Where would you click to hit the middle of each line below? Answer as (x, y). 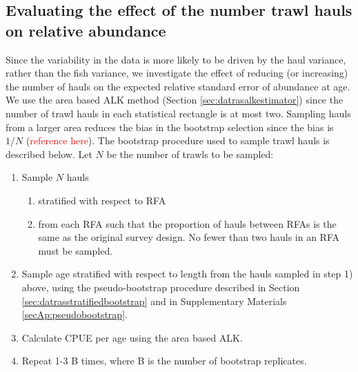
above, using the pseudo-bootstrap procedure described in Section (161, 287)
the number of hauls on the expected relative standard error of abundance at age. (178, 86)
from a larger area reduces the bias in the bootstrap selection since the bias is (170, 127)
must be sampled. (76, 250)
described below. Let (49, 154)
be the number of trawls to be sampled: (190, 154)
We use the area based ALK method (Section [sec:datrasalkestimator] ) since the (175, 100)
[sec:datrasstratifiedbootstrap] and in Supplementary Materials (154, 301)
